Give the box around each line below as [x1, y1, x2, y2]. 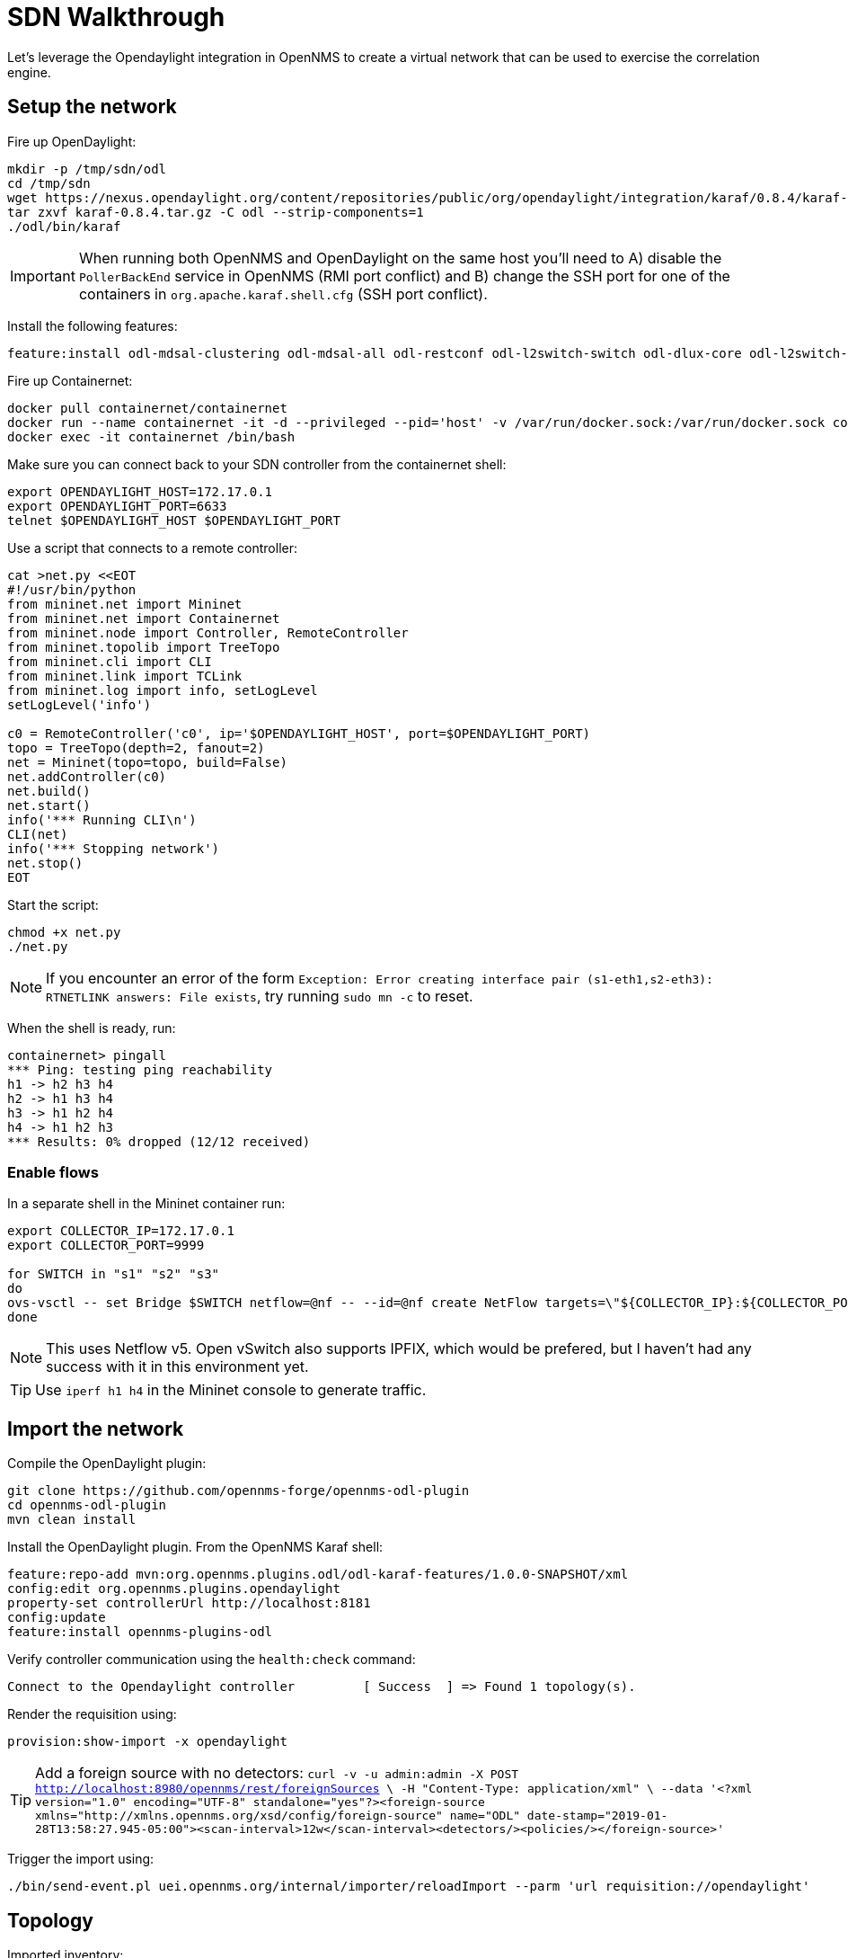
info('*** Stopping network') [7, 841, 220, 856]
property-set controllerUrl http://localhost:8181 [7, 1596, 371, 1611]
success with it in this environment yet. [46, 1357, 309, 1376]
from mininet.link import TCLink [7, 668, 243, 683]
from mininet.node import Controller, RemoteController [7, 625, 409, 640]
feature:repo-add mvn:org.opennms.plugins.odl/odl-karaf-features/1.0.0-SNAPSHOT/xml [7, 1567, 629, 1582]
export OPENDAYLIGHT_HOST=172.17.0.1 [7, 484, 273, 499]
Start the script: [7, 896, 99, 912]
